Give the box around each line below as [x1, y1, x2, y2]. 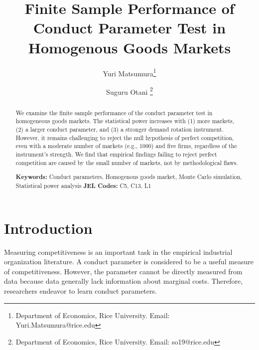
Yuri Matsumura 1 [103, 66, 156, 78]
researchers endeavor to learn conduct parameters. [4, 285, 157, 296]
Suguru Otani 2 [106, 85, 153, 97]
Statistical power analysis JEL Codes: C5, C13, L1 [15, 181, 151, 190]
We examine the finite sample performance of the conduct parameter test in [15, 108, 213, 117]
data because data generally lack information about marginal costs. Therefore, [4, 276, 243, 286]
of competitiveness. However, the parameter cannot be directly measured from [4, 266, 243, 276]
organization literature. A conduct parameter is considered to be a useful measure [4, 256, 254, 267]
